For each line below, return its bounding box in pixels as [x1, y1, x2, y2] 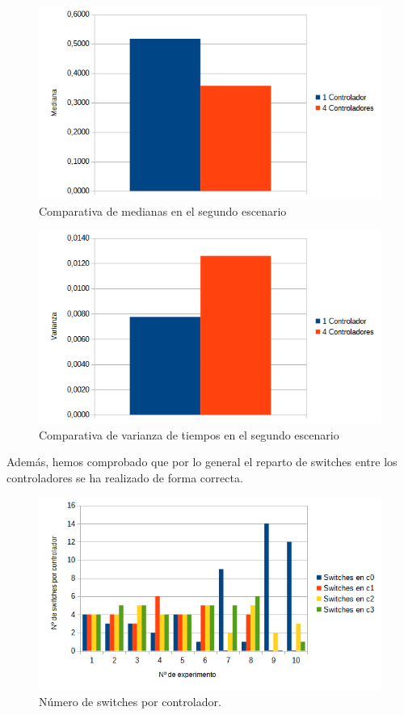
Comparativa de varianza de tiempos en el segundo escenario [39, 426, 339, 443]
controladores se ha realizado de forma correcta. [6, 469, 243, 486]
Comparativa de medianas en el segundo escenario [39, 202, 287, 219]
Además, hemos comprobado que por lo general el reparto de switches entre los [6, 453, 398, 470]
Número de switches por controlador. [39, 693, 221, 710]
